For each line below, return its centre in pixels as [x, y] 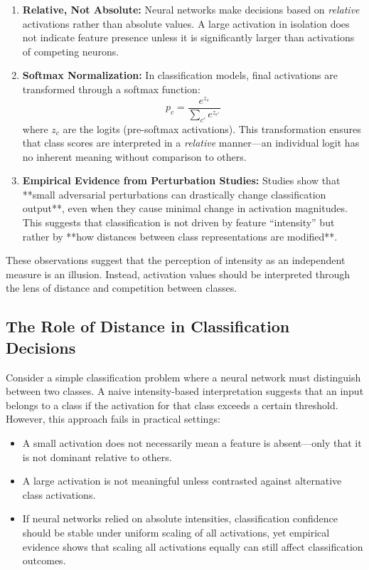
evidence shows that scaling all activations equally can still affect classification [193, 546]
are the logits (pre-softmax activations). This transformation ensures [212, 128]
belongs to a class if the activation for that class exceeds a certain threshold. [172, 405]
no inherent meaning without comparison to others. [134, 156]
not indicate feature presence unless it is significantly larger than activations [188, 37]
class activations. [59, 494]
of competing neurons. [71, 51]
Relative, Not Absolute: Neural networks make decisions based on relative [191, 9]
